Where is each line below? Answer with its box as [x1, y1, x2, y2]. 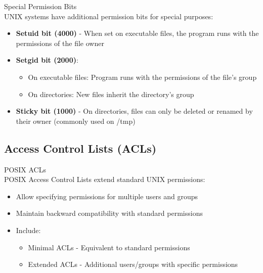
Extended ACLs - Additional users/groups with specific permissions [28, 259, 238, 269]
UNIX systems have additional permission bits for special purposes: [4, 11, 213, 21]
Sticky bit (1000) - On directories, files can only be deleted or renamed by [16, 106, 253, 116]
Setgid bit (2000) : [16, 55, 78, 65]
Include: [16, 224, 41, 235]
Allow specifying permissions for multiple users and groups [16, 191, 198, 201]
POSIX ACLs [4, 164, 46, 174]
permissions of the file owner [16, 37, 104, 48]
